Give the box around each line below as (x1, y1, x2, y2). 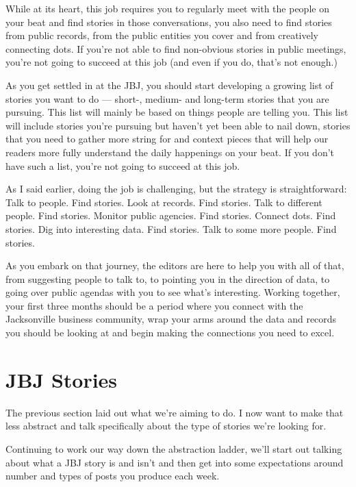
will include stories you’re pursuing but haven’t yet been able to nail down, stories (5, 118, 351, 132)
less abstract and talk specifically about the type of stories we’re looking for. (5, 419, 327, 433)
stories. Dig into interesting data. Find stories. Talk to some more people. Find (5, 221, 337, 236)
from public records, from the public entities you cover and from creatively (5, 28, 318, 42)
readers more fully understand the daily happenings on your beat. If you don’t (5, 145, 335, 159)
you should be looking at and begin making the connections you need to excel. (5, 325, 335, 340)
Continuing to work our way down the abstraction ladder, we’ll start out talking (5, 441, 342, 455)
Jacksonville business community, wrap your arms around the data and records (5, 312, 337, 326)
